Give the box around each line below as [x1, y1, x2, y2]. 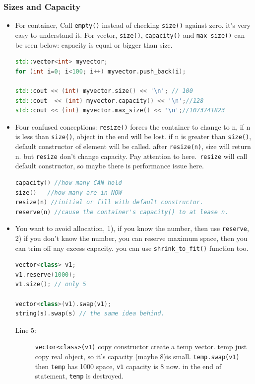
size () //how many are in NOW [15, 189, 122, 196]
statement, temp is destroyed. [35, 371, 124, 381]
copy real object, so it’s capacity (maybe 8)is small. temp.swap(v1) [35, 351, 240, 361]
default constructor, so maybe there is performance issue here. [15, 160, 204, 171]
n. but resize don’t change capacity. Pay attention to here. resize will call [15, 151, 248, 161]
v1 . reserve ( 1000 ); [15, 271, 76, 278]
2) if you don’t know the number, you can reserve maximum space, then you [15, 232, 248, 243]
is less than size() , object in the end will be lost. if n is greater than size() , [15, 131, 252, 142]
